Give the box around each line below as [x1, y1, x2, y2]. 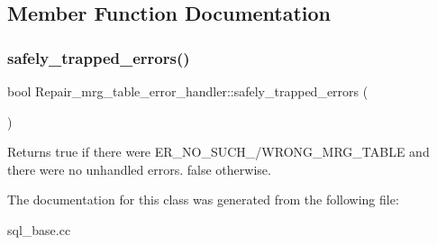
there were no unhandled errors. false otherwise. [7, 159, 271, 178]
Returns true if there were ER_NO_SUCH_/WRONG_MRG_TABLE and [7, 142, 430, 161]
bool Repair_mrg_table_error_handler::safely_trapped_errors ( [7, 82, 369, 100]
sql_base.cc [7, 220, 71, 239]
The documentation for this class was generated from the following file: [7, 190, 399, 209]
